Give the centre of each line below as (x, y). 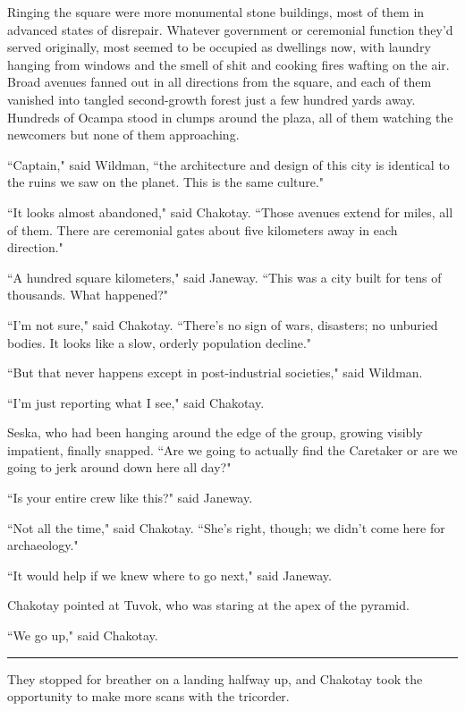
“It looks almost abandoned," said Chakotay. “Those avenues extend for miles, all (230, 212)
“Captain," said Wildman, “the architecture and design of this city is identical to (228, 164)
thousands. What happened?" (88, 295)
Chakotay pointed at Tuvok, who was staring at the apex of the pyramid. (208, 605)
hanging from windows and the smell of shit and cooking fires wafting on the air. (228, 64)
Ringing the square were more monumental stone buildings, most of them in (216, 12)
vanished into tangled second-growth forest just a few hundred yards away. (211, 99)
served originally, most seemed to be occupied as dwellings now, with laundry (219, 47)
